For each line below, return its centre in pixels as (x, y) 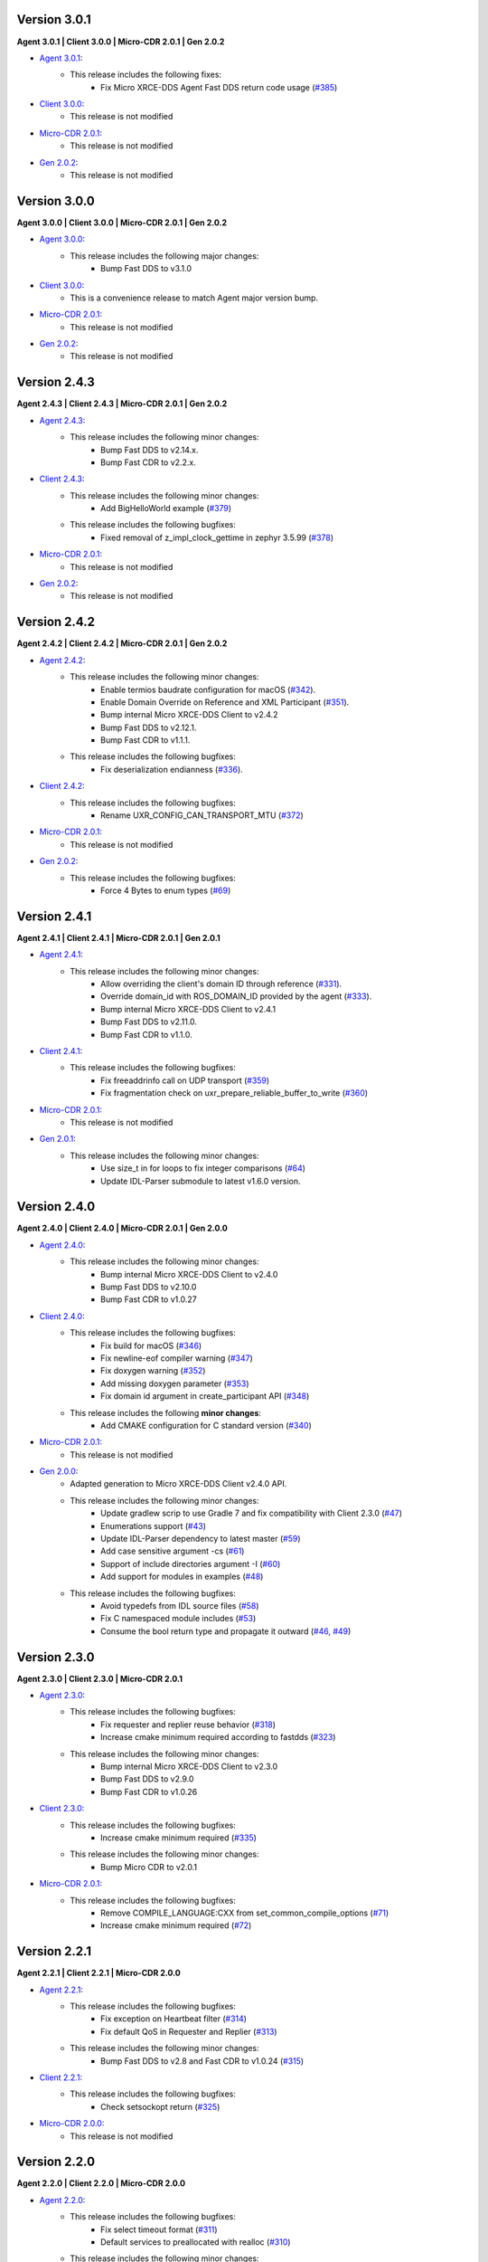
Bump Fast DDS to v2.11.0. (149, 1022)
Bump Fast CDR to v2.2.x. (148, 462)
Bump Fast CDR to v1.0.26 (149, 1792)
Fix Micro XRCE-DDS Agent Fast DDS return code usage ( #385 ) (219, 87)
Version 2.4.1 (54, 916)
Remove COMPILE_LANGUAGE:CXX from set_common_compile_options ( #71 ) (244, 1913)
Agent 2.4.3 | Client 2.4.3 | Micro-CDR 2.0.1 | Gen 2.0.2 (122, 404)
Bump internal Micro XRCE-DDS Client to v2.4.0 (189, 1274)
